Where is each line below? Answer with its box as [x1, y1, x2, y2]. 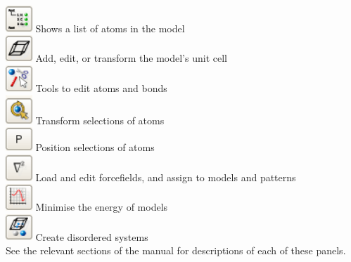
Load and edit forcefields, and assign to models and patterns [35, 169, 296, 184]
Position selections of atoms [35, 140, 155, 155]
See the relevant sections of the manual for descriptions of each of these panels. [6, 242, 346, 257]
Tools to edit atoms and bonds [35, 80, 167, 95]
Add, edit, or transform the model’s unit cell [35, 51, 227, 65]
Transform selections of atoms [35, 112, 165, 127]
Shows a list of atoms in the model [35, 20, 185, 35]
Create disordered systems [35, 229, 148, 244]
